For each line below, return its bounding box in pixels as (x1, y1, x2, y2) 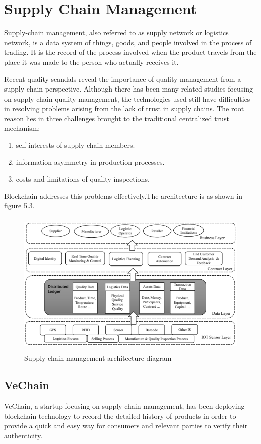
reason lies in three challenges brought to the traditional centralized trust (4, 113, 229, 123)
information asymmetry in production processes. (16, 156, 165, 167)
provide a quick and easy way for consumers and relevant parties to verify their (4, 420, 248, 431)
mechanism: (4, 123, 40, 133)
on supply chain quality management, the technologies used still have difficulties (4, 93, 250, 104)
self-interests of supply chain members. (16, 140, 135, 150)
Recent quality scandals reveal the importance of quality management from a (4, 73, 241, 84)
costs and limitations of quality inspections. (16, 173, 150, 184)
